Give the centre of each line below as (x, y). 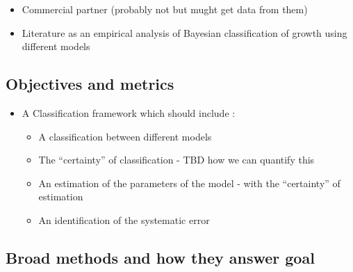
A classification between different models (125, 136)
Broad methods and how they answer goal (160, 257)
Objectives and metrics (90, 84)
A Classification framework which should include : (129, 112)
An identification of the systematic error (124, 219)
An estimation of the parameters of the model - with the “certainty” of (189, 183)
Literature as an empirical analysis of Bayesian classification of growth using (184, 32)
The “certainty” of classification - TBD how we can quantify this (176, 160)
